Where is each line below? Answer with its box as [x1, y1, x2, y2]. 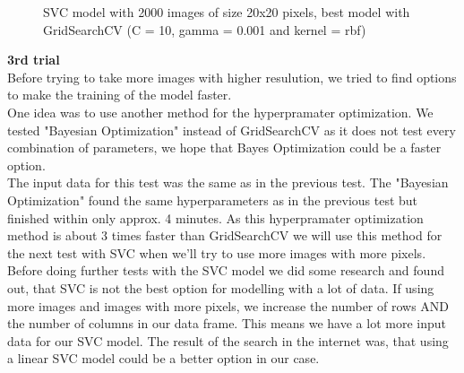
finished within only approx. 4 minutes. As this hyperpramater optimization [7, 208, 424, 227]
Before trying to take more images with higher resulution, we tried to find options [7, 67, 457, 86]
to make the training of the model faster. [7, 85, 232, 104]
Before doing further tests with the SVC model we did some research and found [7, 261, 444, 280]
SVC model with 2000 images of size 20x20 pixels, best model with [43, 3, 410, 21]
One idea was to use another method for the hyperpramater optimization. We [7, 102, 434, 121]
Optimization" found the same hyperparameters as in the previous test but [7, 190, 418, 209]
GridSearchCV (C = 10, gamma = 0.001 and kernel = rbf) [43, 20, 366, 39]
